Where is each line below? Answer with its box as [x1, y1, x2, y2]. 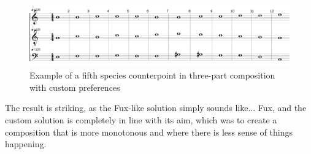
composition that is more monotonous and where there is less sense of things [5, 125, 293, 138]
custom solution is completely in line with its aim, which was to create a [5, 113, 277, 126]
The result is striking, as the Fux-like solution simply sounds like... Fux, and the [5, 101, 307, 114]
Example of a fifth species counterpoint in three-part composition [29, 69, 275, 82]
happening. [5, 137, 47, 150]
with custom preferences [29, 80, 120, 93]
